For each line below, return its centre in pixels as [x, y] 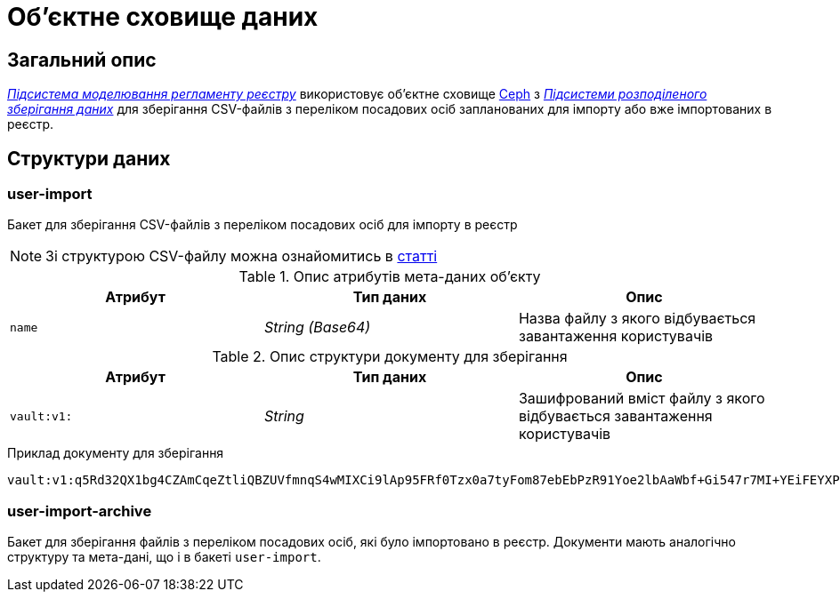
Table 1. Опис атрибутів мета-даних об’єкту [390, 277]
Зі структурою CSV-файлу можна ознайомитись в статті [242, 256]
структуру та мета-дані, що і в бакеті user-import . [164, 557]
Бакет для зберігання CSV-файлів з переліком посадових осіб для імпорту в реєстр [262, 225]
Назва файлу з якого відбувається [637, 319]
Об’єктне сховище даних [163, 17]
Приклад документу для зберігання [116, 453]
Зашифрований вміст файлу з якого [642, 399]
